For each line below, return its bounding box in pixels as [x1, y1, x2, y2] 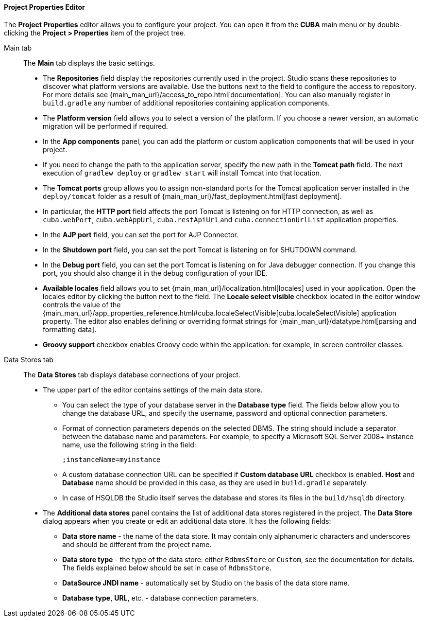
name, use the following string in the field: [62, 440, 196, 449]
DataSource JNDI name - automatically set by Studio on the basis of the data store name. [62, 578, 350, 587]
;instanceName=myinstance [62, 455, 161, 463]
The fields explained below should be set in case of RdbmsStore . [62, 563, 271, 572]
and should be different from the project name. [62, 540, 212, 549]
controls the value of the [43, 300, 121, 309]
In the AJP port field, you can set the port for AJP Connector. [43, 230, 238, 239]
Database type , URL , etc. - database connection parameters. [62, 593, 258, 602]
